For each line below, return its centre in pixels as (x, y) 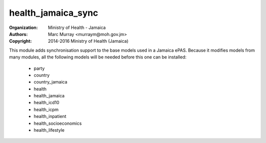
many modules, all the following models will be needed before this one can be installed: (98, 57)
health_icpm (46, 109)
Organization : (23, 28)
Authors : (18, 34)
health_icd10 (47, 103)
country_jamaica (50, 82)
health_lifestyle (49, 130)
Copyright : (20, 41)
